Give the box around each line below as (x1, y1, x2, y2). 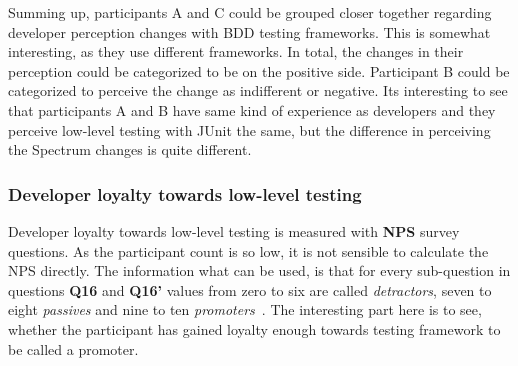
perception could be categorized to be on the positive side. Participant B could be (8, 60, 510, 81)
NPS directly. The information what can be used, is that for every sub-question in (8, 260, 511, 281)
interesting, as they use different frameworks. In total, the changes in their (8, 41, 464, 62)
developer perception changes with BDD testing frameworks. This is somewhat (8, 21, 491, 42)
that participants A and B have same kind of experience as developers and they (8, 99, 496, 120)
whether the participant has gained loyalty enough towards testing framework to (8, 318, 501, 339)
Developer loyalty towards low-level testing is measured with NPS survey (8, 220, 460, 241)
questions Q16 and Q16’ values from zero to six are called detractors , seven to (8, 279, 492, 300)
